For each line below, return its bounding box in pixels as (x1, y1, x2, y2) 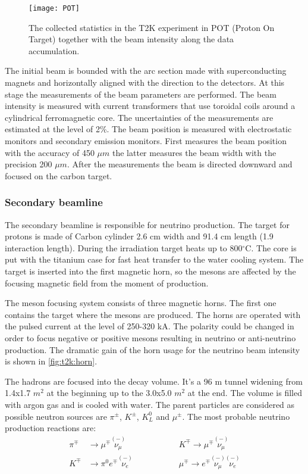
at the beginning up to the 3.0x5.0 (46, 386, 172, 399)
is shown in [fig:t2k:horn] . (5, 355, 98, 367)
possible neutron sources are (5, 410, 107, 422)
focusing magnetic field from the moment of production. (5, 276, 209, 289)
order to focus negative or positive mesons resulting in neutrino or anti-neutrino (5, 331, 296, 344)
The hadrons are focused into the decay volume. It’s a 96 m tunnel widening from (5, 375, 303, 387)
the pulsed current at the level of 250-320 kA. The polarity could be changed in (5, 320, 294, 332)
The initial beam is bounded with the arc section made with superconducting (5, 64, 287, 77)
